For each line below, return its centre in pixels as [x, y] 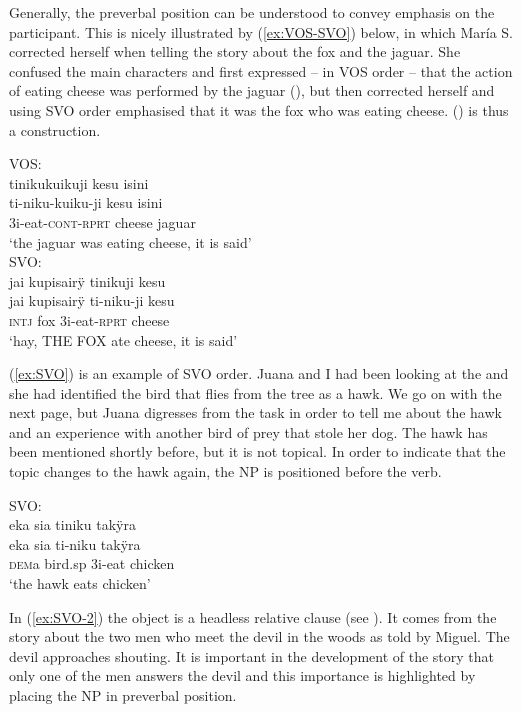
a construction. [55, 129]
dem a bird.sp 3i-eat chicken [92, 563]
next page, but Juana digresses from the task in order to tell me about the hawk [255, 412]
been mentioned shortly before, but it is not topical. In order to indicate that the [257, 451]
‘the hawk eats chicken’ [80, 583]
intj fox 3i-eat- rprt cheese [89, 319]
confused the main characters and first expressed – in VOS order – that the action [261, 70]
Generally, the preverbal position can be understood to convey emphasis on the [252, 12]
